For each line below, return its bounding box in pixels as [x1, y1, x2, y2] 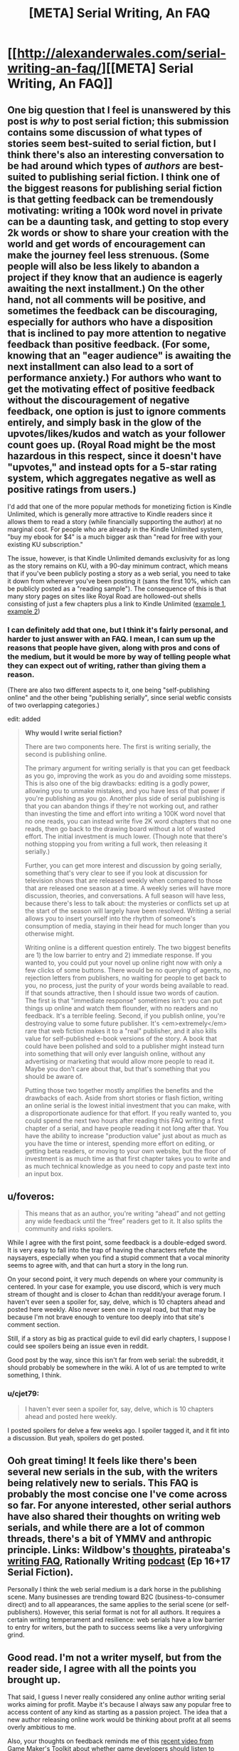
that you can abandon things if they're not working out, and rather [24, 802, 218, 811]
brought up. [7, 1673, 61, 1686]
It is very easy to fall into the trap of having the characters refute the [7, 1246, 208, 1255]
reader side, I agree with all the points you [7, 1662, 197, 1675]
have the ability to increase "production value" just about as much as [24, 1132, 227, 1140]
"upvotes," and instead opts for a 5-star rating [7, 461, 217, 473]
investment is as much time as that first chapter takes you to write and [24, 1155, 231, 1163]
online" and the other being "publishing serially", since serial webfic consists [7, 693, 232, 702]
